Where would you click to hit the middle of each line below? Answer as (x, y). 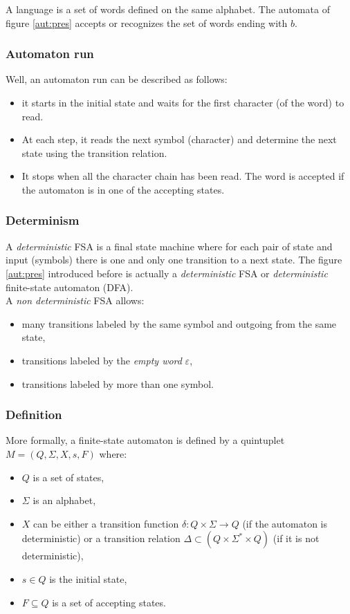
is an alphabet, (64, 500)
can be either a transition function (106, 523)
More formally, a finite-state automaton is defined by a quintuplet (145, 440)
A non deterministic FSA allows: (75, 300)
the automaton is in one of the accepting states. (123, 189)
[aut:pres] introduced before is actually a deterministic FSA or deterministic (167, 273)
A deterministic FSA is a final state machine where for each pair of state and (169, 246)
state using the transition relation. (94, 152)
